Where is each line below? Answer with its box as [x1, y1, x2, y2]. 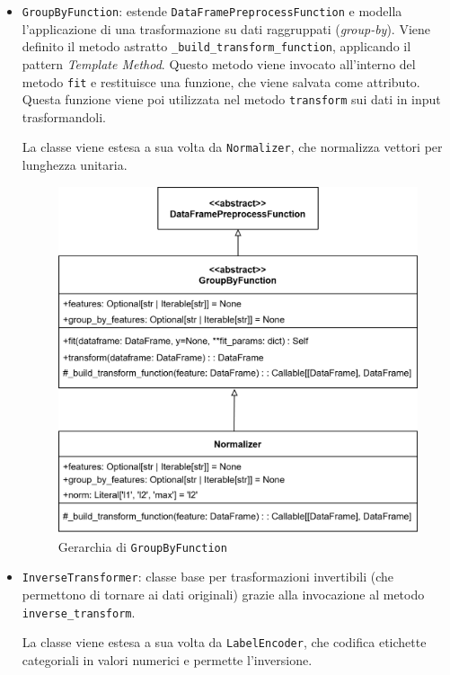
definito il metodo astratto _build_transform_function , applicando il [22, 37, 411, 56]
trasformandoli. [22, 107, 106, 126]
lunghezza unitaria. [22, 155, 128, 174]
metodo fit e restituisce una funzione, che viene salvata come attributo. [22, 72, 420, 91]
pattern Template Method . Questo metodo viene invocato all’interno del [22, 54, 416, 73]
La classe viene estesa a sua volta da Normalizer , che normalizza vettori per [22, 138, 443, 156]
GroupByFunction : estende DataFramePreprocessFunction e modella [22, 2, 402, 20]
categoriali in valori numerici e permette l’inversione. [22, 650, 313, 669]
